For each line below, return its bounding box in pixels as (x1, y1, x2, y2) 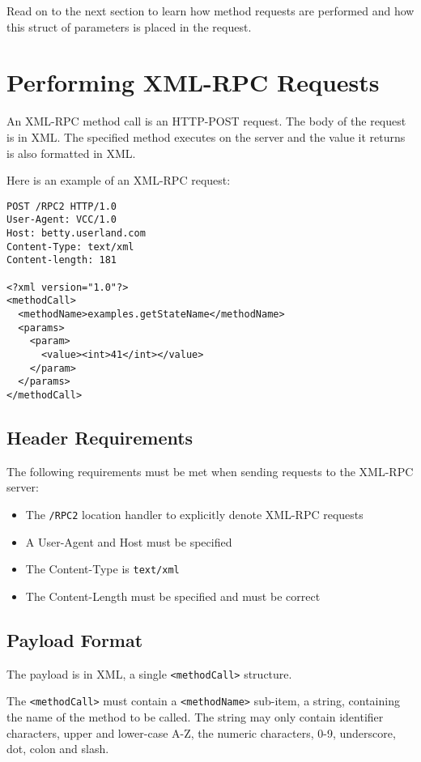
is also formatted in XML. (6, 144, 136, 161)
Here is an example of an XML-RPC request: (6, 172, 231, 189)
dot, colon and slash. (6, 740, 109, 757)
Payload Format (6, 627, 143, 652)
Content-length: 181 (6, 254, 117, 266)
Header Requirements (6, 424, 193, 449)
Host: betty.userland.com (6, 228, 146, 239)
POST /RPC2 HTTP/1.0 (6, 200, 117, 212)
